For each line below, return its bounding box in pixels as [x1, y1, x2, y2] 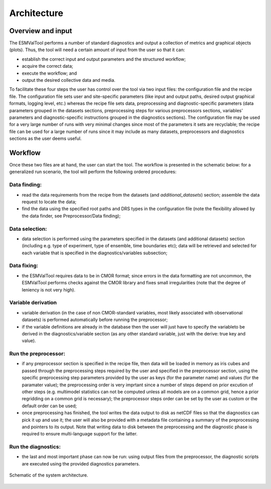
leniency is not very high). [22, 286, 75, 293]
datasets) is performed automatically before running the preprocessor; [22, 316, 168, 323]
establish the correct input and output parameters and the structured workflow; [22, 56, 186, 62]
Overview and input [9, 27, 72, 35]
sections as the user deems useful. [9, 135, 82, 141]
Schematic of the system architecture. [9, 472, 88, 478]
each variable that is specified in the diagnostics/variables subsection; [22, 250, 168, 256]
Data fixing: [9, 262, 39, 269]
